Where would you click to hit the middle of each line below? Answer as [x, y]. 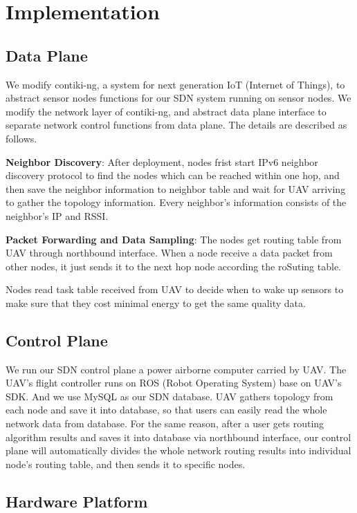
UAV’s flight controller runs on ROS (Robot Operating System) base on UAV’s [174, 383]
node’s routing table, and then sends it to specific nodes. [126, 464]
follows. [21, 138]
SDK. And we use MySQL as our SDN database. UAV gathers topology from [170, 396]
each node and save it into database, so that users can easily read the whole [166, 410]
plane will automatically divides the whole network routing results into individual [178, 450]
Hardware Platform [77, 501]
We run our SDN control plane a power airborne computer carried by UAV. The [176, 369]
